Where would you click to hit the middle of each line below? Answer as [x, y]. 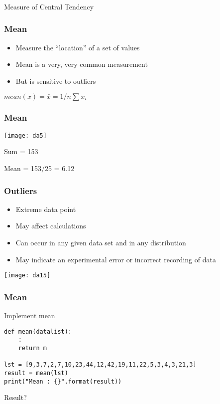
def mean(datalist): [38, 331]
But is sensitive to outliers [56, 81]
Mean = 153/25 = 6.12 [39, 168]
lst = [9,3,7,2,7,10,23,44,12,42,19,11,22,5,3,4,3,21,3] [100, 365]
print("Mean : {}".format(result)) [63, 381]
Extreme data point [46, 209]
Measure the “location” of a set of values [78, 47]
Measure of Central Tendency [49, 6]
